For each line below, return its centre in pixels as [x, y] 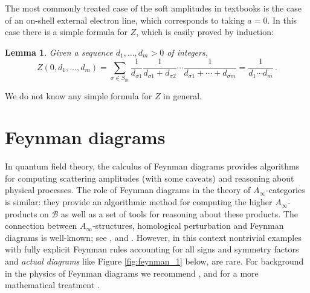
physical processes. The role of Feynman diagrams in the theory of [128, 190]
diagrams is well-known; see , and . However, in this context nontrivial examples [153, 237]
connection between [41, 226]
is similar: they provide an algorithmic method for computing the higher [139, 202]
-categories [286, 190]
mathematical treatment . [52, 285]
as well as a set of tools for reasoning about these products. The [179, 213]
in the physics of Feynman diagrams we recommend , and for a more [132, 273]
